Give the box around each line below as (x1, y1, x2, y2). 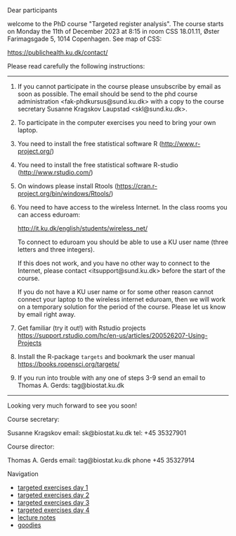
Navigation (7, 470, 39, 478)
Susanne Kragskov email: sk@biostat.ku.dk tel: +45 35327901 (7, 429, 187, 437)
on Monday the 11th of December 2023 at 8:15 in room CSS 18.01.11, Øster (7, 28, 220, 35)
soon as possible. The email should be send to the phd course (17, 90, 198, 98)
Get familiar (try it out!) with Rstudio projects (17, 324, 146, 332)
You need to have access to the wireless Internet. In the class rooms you (17, 203, 228, 211)
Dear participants (7, 6, 58, 14)
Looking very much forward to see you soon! (7, 401, 137, 410)
